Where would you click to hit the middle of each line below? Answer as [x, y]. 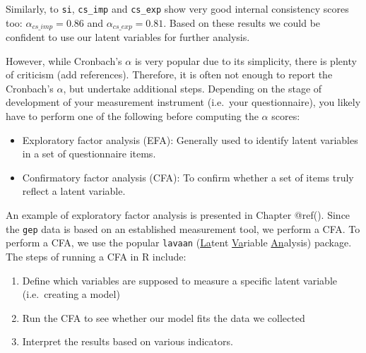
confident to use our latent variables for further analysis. [128, 37]
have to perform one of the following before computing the [132, 116]
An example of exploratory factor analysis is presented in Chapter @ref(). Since [178, 215]
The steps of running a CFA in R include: [96, 256]
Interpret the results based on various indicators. [128, 341]
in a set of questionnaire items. [89, 154]
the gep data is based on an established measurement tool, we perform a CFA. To [183, 228]
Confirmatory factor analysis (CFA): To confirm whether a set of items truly [188, 177]
